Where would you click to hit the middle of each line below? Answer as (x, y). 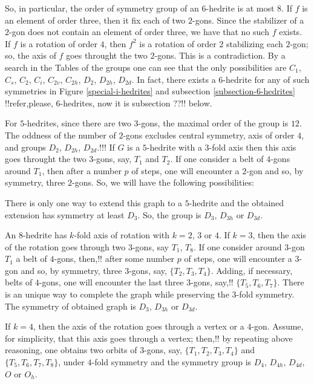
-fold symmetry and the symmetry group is (172, 362)
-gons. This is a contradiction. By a (220, 55)
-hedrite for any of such (266, 79)
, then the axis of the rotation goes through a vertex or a (139, 326)
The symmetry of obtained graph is (70, 306)
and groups (25, 147)
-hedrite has (45, 235)
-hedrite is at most (240, 8)
